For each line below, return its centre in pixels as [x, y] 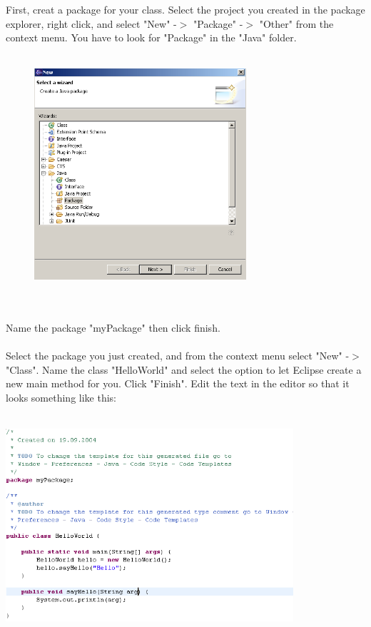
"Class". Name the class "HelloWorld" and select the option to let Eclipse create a [184, 369]
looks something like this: [61, 397]
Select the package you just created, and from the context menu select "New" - [178, 355]
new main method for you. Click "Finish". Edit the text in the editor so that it [178, 383]
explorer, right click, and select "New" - [91, 23]
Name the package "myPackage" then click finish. [113, 327]
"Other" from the [296, 23]
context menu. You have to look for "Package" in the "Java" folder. [151, 37]
